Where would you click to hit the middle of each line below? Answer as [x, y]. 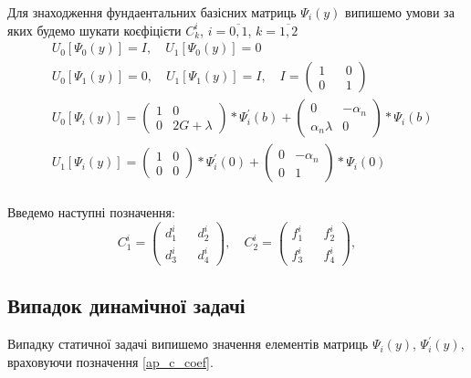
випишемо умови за [400, 12]
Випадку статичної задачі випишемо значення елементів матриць [188, 344]
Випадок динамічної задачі [126, 305]
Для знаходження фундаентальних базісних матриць [152, 12]
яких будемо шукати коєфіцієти [94, 30]
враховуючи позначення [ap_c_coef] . [110, 361]
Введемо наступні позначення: [91, 212]
